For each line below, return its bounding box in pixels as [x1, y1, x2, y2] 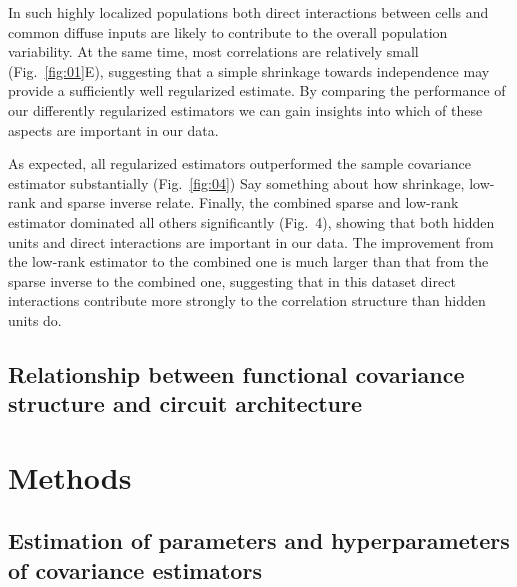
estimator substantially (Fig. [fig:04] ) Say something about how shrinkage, [8, 172, 465, 193]
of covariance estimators [8, 554, 262, 585]
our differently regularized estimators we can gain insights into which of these [8, 99, 483, 120]
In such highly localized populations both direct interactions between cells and [8, 2, 489, 22]
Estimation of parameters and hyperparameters [8, 525, 510, 556]
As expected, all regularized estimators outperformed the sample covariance [8, 153, 471, 174]
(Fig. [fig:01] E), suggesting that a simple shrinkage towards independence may [8, 60, 490, 81]
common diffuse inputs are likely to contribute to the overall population [8, 21, 448, 42]
